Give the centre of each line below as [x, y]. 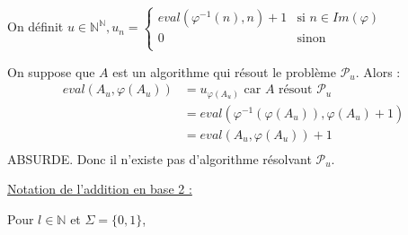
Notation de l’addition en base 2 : [100, 189]
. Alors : [378, 71]
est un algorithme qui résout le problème [224, 71]
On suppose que [51, 71]
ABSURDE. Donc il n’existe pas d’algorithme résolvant [160, 158]
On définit [35, 26]
